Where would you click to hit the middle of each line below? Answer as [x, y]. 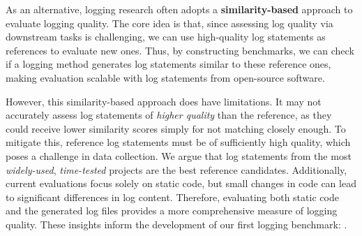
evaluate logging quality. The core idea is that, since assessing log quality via [169, 23]
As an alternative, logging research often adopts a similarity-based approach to [179, 9]
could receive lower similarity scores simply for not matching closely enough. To [176, 128]
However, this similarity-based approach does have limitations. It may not [164, 101]
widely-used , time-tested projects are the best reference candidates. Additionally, [176, 169]
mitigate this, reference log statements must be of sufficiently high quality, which [178, 142]
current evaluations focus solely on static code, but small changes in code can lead [181, 183]
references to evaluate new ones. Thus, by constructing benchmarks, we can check [180, 50]
